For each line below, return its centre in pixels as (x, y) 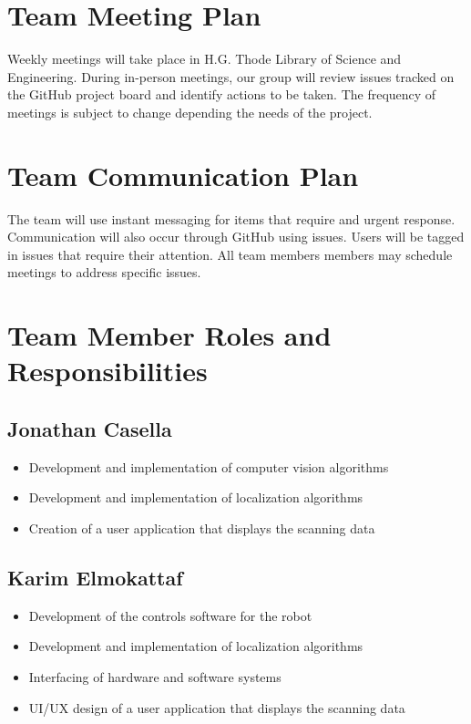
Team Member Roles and (169, 335)
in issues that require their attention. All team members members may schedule (230, 254)
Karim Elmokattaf (95, 577)
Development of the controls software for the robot (170, 615)
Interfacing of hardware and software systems (155, 676)
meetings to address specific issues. (104, 272)
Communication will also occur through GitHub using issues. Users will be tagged (236, 237)
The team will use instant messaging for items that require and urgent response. (231, 218)
